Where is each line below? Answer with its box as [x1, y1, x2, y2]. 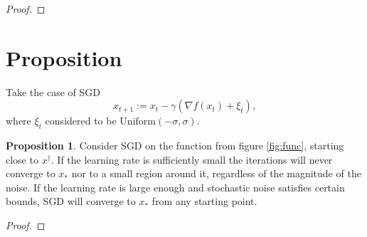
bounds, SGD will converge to [6, 194, 136, 209]
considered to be [45, 113, 117, 128]
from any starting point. [151, 194, 257, 209]
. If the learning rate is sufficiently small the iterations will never [50, 152, 333, 167]
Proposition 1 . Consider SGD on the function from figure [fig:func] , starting [6, 138, 344, 153]
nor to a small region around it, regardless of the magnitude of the [71, 166, 361, 181]
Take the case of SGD [6, 84, 100, 99]
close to [6, 152, 38, 167]
